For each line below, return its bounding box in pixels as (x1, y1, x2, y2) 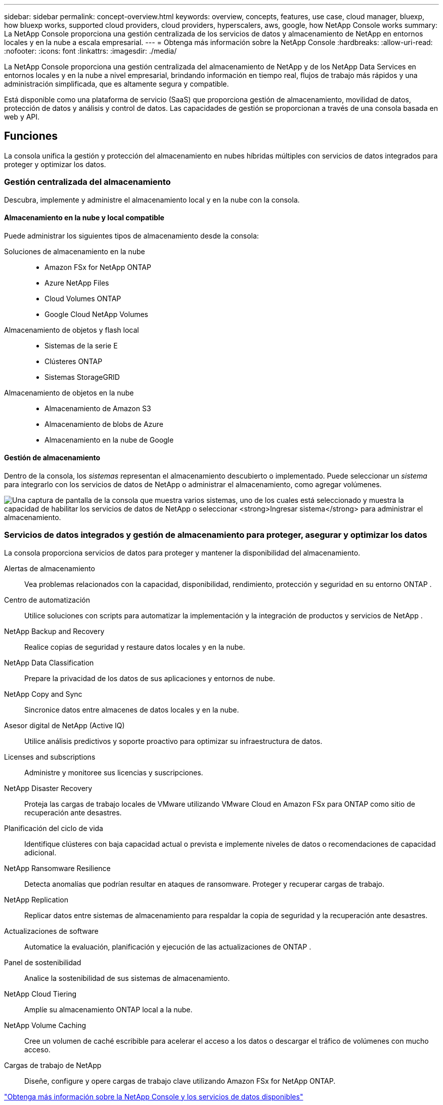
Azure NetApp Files (45, 278, 109, 287)
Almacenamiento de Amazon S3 (45, 404, 151, 413)
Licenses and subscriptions (4, 752, 96, 761)
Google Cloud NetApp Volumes (45, 309, 148, 319)
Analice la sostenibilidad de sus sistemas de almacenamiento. (24, 973, 230, 982)
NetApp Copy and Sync (4, 689, 82, 698)
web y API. (4, 112, 40, 121)
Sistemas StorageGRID (45, 372, 120, 381)
